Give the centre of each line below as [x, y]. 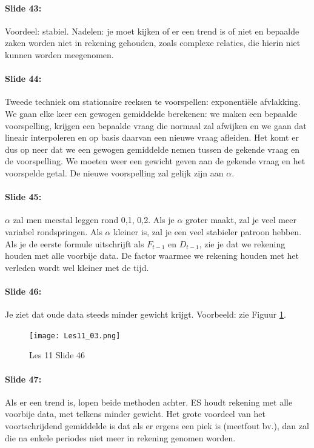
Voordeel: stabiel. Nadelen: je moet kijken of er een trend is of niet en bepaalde [152, 31]
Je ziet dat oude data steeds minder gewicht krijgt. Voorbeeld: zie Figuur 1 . [145, 314]
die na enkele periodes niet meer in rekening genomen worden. [120, 437]
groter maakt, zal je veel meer [241, 220]
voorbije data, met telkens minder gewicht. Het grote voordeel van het [135, 414]
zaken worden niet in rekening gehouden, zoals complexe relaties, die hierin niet [153, 43]
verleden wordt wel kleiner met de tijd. [77, 267]
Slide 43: [23, 8]
